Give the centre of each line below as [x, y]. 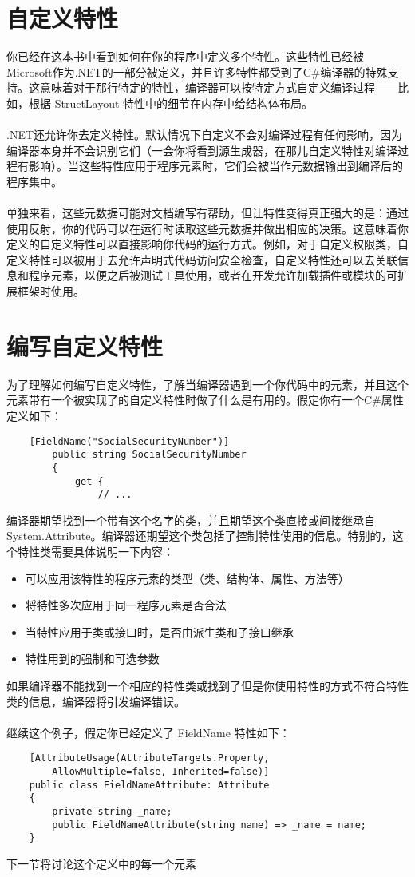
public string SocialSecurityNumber [149, 455]
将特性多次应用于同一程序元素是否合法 [126, 605]
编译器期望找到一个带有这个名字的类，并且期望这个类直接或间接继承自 [191, 520]
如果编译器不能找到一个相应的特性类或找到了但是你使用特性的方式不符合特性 [207, 685]
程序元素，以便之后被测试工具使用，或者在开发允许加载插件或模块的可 [213, 275]
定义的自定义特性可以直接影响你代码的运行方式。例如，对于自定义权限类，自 [207, 244]
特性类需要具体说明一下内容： [95, 551]
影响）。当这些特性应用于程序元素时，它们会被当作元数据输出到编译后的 [215, 166]
